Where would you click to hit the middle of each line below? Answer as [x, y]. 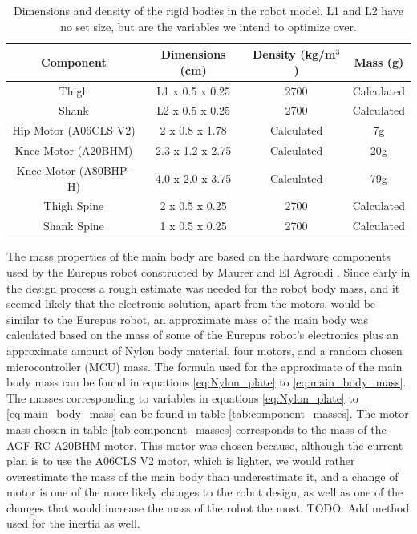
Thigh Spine [74, 206]
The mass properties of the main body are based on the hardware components [198, 256]
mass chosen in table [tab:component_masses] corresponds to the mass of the [196, 429]
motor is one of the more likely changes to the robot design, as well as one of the [205, 492]
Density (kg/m [294, 54]
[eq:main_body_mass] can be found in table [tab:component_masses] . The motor [208, 413]
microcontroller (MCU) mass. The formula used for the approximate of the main [204, 366]
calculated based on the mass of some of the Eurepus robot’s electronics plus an [202, 335]
